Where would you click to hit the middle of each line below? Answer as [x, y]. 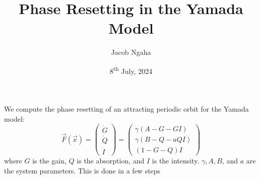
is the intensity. [176, 161]
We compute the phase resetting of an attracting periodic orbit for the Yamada [126, 109]
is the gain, [49, 161]
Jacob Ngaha [131, 52]
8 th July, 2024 [131, 70]
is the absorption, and [111, 161]
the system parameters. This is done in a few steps [82, 170]
